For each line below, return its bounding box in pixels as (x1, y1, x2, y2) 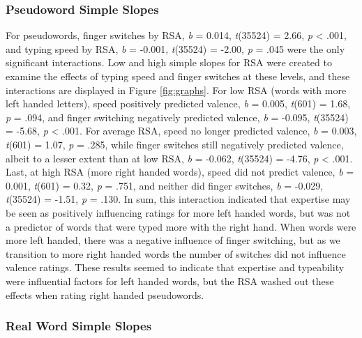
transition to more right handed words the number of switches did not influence (6, 246, 346, 261)
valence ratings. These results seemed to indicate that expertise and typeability (6, 260, 345, 275)
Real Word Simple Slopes (6, 317, 152, 335)
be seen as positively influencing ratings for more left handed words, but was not (6, 205, 351, 220)
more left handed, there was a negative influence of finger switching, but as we (6, 233, 340, 247)
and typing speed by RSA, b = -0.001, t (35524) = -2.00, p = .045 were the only (6, 41, 345, 56)
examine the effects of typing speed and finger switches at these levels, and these (6, 69, 350, 83)
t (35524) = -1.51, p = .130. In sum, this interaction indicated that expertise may (6, 192, 351, 206)
